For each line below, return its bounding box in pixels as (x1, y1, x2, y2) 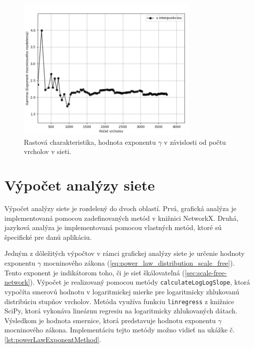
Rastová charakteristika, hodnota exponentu (24, 136, 156, 147)
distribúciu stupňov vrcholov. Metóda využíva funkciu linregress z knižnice (4, 296, 234, 306)
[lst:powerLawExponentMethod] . (4, 334, 101, 344)
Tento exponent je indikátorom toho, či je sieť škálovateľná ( (4, 267, 185, 277)
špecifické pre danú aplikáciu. (4, 232, 92, 242)
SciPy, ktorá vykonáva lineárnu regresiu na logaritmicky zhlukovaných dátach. (4, 306, 237, 316)
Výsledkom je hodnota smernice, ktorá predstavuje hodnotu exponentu (4, 315, 216, 325)
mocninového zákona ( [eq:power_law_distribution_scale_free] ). (43, 258, 235, 268)
